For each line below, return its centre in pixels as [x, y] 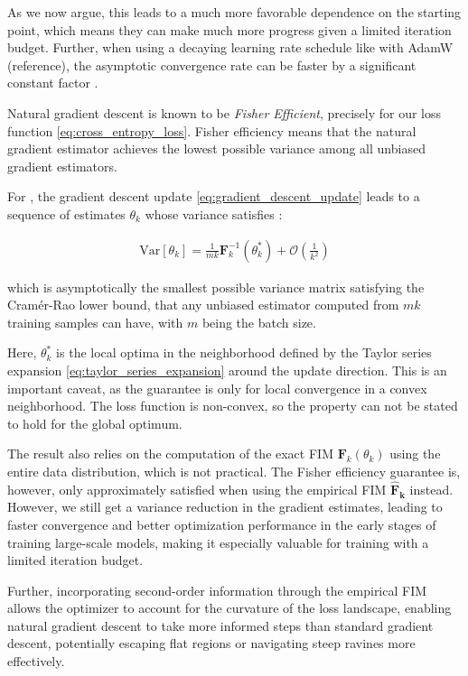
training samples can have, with [95, 322]
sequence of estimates [66, 213]
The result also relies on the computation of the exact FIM [170, 454]
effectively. [36, 661]
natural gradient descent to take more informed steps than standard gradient [220, 625]
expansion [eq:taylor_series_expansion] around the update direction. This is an [227, 370]
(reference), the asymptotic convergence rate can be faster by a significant [212, 65]
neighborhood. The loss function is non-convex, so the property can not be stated [233, 406]
